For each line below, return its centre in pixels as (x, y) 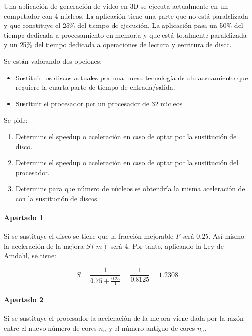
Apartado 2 (24, 299)
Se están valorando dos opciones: (53, 61)
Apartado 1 (24, 218)
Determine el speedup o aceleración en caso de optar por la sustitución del (127, 163)
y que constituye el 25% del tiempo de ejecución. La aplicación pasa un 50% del (124, 25)
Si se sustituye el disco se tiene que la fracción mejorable (89, 236)
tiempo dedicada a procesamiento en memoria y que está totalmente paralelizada (125, 35)
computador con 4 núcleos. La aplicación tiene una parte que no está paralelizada (126, 15)
